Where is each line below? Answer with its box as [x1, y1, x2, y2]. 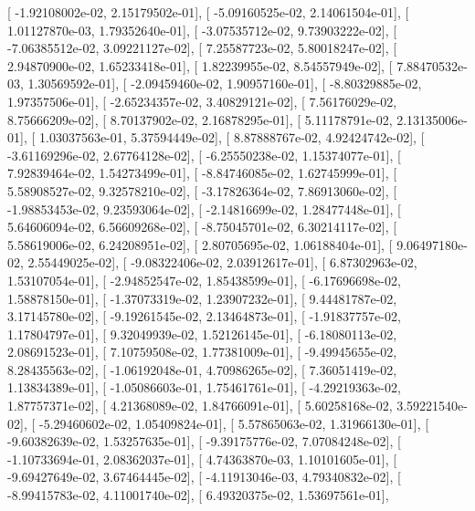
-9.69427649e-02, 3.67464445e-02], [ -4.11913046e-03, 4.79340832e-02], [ [7, 467, 401, 486]
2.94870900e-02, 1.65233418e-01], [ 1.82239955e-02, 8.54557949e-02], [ [7, 56, 393, 75]
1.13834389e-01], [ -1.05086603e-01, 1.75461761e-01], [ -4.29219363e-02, [7, 378, 401, 397]
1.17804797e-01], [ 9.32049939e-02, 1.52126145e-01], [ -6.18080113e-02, [7, 324, 397, 343]
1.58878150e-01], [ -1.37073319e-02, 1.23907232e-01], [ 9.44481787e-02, [7, 288, 397, 308]
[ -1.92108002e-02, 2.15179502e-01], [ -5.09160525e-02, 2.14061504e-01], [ [7, 3, 409, 21]
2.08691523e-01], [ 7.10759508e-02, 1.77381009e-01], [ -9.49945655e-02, [7, 342, 397, 361]
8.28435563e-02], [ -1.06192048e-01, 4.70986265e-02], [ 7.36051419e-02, [7, 360, 397, 379]
